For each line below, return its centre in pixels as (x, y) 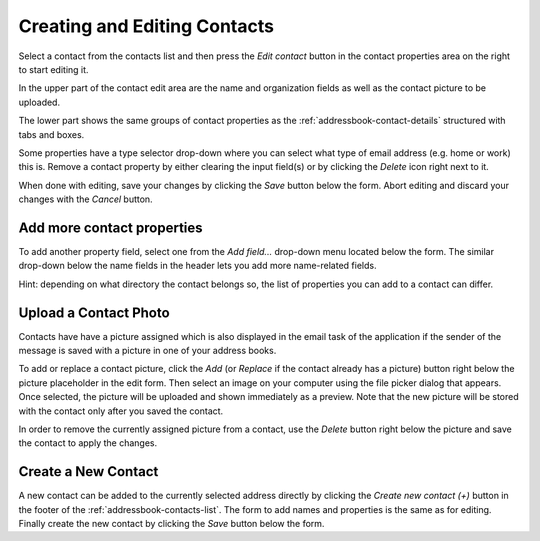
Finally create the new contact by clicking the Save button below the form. (171, 524)
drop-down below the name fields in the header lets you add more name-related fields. (197, 266)
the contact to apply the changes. (88, 443)
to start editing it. (53, 69)
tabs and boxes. (51, 134)
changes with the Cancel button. (86, 199)
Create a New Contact (88, 471)
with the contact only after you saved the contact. (121, 411)
